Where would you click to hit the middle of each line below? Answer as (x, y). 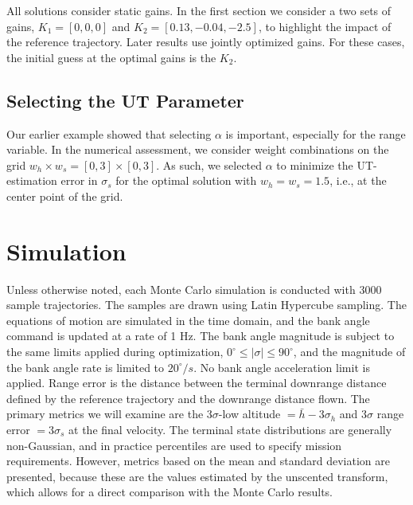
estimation (32, 180)
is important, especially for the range (316, 133)
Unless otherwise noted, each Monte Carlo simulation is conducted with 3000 (194, 289)
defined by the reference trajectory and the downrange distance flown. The (188, 398)
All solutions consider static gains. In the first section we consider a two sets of (199, 10)
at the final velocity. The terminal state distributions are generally (230, 430)
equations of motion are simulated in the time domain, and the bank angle (188, 320)
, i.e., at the (358, 180)
